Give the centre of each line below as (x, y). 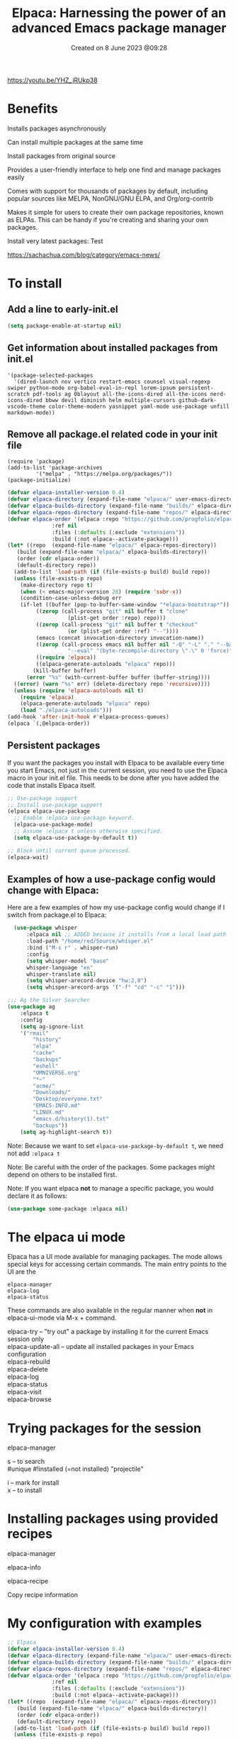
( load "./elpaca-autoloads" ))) (66, 711)
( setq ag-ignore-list (52, 1026)
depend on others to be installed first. (62, 1174)
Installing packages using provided (113, 1519)
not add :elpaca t (34, 1153)
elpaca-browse (29, 1399)
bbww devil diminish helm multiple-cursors (110, 400)
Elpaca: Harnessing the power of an (119, 13)
